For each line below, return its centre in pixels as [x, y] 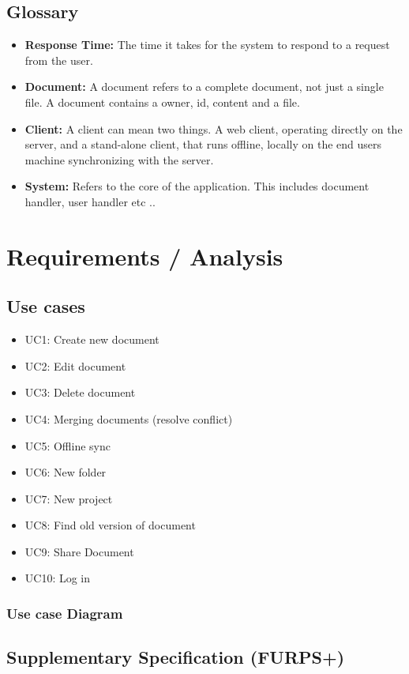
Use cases [46, 306]
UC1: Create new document [92, 339]
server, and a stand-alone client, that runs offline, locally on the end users [203, 144]
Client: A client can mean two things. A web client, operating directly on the [214, 128]
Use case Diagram [65, 613]
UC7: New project [69, 498]
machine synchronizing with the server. [119, 159]
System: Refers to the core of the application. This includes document [197, 186]
